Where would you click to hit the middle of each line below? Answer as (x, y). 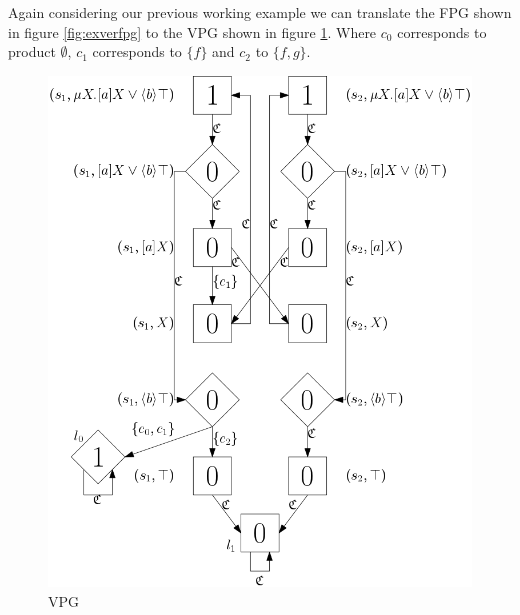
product (32, 51)
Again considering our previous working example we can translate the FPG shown (260, 12)
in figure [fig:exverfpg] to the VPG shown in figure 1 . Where (192, 31)
